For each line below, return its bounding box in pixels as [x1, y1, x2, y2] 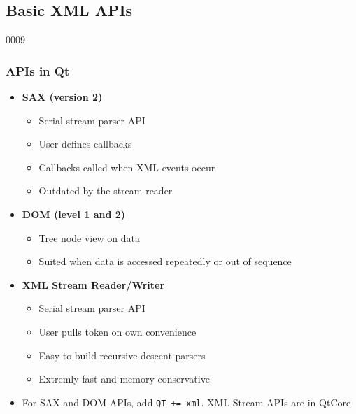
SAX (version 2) [22, 90, 103, 104]
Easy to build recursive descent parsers [38, 348, 206, 362]
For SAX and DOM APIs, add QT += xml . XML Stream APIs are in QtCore [22, 394, 351, 409]
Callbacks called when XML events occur [38, 159, 215, 174]
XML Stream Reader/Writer [22, 277, 165, 292]
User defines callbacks [38, 136, 132, 151]
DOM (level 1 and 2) [22, 206, 126, 221]
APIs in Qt [6, 62, 70, 79]
